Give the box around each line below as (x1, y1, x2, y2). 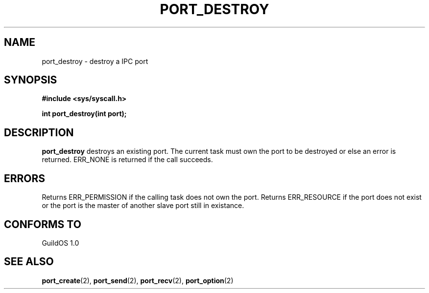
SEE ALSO (4, 255, 54, 268)
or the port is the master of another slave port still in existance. (42, 201, 244, 210)
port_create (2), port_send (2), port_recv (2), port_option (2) (42, 276, 234, 285)
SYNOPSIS (4, 74, 57, 86)
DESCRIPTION (4, 126, 74, 139)
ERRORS (4, 172, 46, 185)
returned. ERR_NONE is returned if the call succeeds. (42, 155, 213, 164)
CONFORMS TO (4, 218, 81, 230)
